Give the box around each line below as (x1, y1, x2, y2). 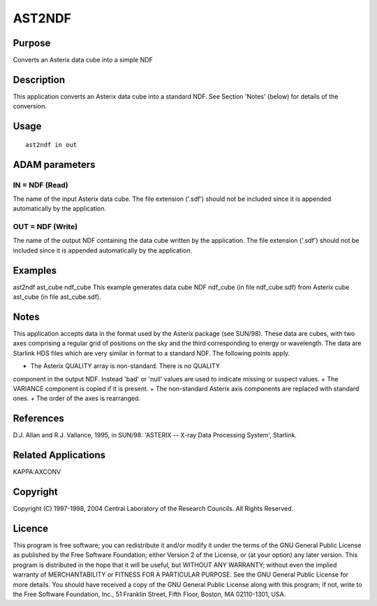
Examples (13, 265, 57, 276)
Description (13, 73, 66, 85)
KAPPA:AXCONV (13, 467, 61, 476)
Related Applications (13, 449, 106, 461)
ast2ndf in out (25, 141, 77, 148)
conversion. (13, 102, 47, 111)
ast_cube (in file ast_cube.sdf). (13, 293, 101, 301)
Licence (13, 522, 49, 535)
